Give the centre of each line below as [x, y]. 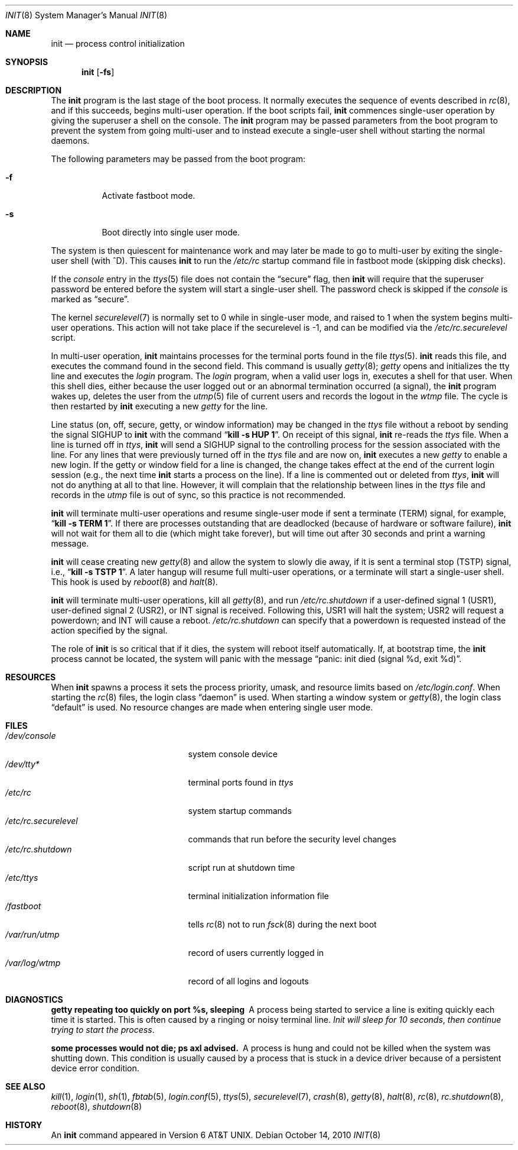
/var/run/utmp [32, 934]
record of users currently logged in [256, 953]
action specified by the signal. [109, 630]
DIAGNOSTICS [34, 999]
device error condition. [95, 1068]
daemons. [70, 140]
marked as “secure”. [90, 299]
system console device [233, 754]
